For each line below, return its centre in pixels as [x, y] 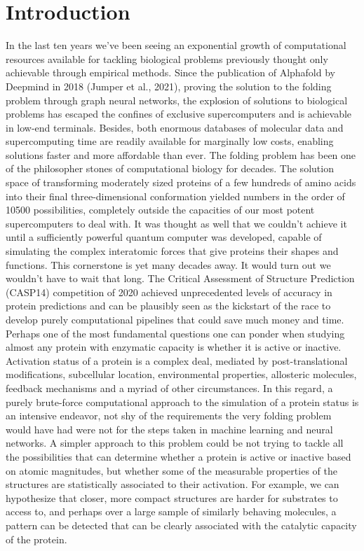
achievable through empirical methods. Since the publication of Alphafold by [170, 72]
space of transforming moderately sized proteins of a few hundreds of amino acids [181, 182]
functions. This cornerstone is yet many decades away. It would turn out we [168, 264]
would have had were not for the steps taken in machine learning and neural [169, 429]
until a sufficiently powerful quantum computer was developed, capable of [164, 237]
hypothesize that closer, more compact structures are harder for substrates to [172, 497]
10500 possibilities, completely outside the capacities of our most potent [160, 210]
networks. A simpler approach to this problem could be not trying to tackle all [175, 443]
